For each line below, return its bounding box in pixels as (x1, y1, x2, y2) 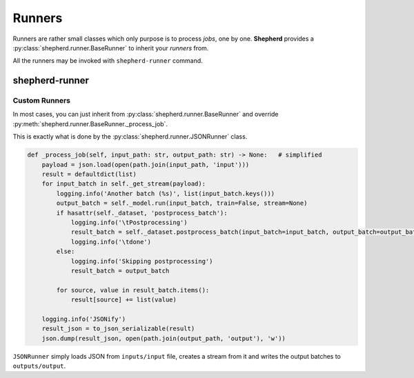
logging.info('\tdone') (70, 238, 152, 246)
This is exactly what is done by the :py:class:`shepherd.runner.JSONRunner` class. (12, 132, 248, 141)
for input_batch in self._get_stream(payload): (41, 180, 206, 188)
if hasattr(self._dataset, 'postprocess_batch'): (56, 209, 228, 217)
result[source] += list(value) (70, 296, 177, 304)
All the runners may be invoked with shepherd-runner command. (12, 57, 203, 65)
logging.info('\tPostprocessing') (70, 218, 188, 226)
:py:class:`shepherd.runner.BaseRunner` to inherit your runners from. (12, 43, 209, 52)
